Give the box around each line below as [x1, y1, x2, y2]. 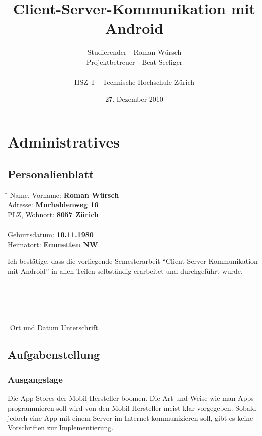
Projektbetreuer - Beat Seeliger [86, 56, 183, 67]
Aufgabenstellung [8, 346, 100, 362]
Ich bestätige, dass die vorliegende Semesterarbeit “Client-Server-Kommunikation [8, 256, 258, 266]
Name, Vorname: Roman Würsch [10, 189, 119, 200]
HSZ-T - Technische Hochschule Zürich [74, 77, 195, 87]
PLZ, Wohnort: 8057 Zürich [8, 209, 99, 220]
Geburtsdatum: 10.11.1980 [8, 229, 94, 240]
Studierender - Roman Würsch [87, 47, 182, 57]
